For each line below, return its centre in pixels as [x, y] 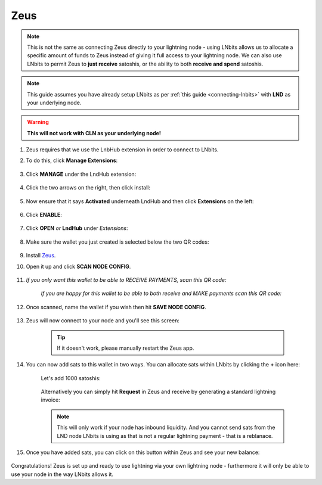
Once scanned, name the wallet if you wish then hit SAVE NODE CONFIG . [116, 307]
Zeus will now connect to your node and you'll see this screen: [103, 321]
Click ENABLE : [44, 215]
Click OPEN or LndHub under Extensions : [77, 228]
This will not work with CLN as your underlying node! [94, 133]
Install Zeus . [41, 256]
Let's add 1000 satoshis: [71, 378]
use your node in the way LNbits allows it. [62, 474]
